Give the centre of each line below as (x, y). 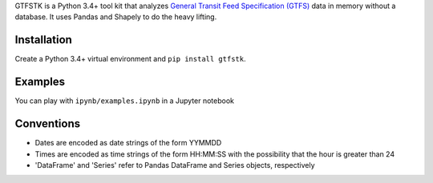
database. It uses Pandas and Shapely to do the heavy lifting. (116, 17)
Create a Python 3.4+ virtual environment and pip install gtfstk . (130, 59)
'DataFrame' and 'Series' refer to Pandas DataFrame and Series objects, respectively (175, 165)
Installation (43, 40)
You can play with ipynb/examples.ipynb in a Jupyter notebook (124, 101)
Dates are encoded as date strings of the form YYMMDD (128, 143)
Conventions (48, 124)
